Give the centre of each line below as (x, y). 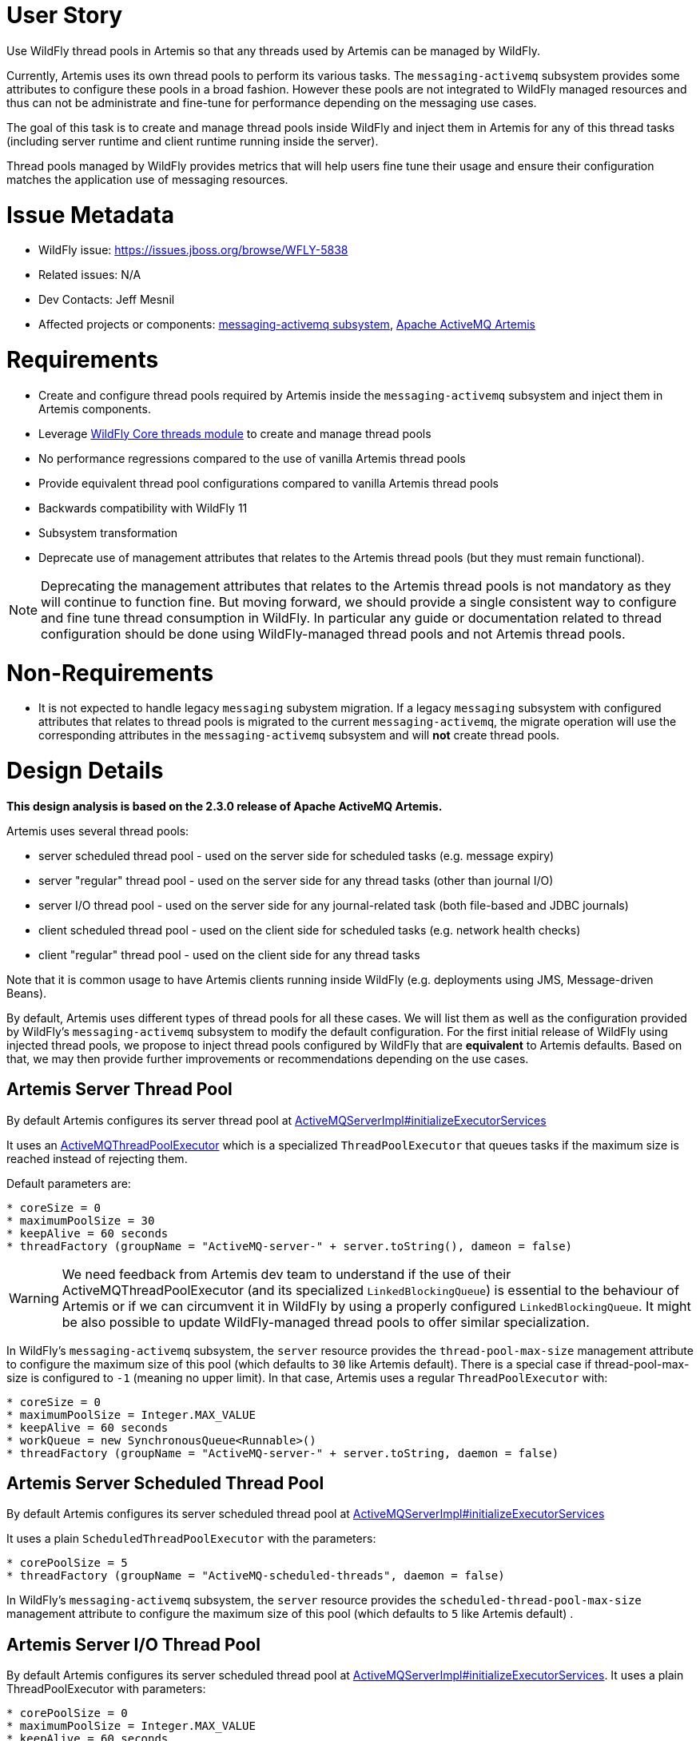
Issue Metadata (90, 215)
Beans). (27, 993)
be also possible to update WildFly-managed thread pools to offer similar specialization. (326, 1322)
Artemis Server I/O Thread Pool (133, 1644)
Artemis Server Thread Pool (119, 1090)
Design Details (85, 771)
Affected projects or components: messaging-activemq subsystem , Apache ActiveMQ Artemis (287, 325)
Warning (34, 1298)
